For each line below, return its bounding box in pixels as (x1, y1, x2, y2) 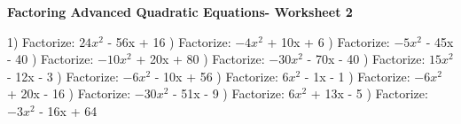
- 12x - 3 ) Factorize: (7, 66, 119, 85)
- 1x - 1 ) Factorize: (304, 66, 410, 85)
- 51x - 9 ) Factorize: (172, 84, 285, 103)
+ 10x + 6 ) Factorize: (267, 32, 390, 50)
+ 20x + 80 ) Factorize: (136, 50, 265, 68)
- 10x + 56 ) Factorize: (154, 66, 278, 85)
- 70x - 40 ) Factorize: (307, 50, 426, 68)
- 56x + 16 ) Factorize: (107, 32, 231, 50)
